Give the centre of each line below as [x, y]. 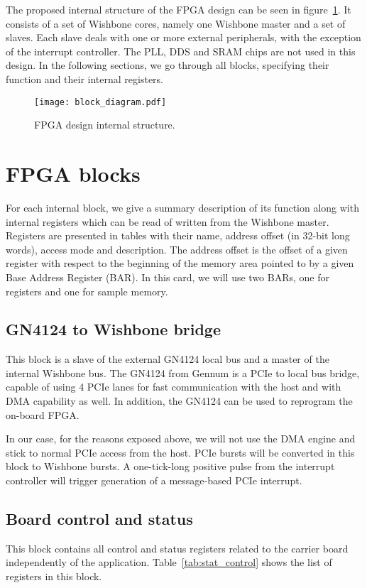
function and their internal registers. [85, 78]
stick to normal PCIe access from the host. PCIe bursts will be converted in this [180, 452]
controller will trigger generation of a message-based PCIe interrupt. [154, 480]
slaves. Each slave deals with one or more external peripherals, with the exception [183, 37]
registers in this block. [54, 576]
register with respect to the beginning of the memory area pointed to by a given [180, 263]
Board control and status [99, 519]
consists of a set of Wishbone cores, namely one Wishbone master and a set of [176, 23]
